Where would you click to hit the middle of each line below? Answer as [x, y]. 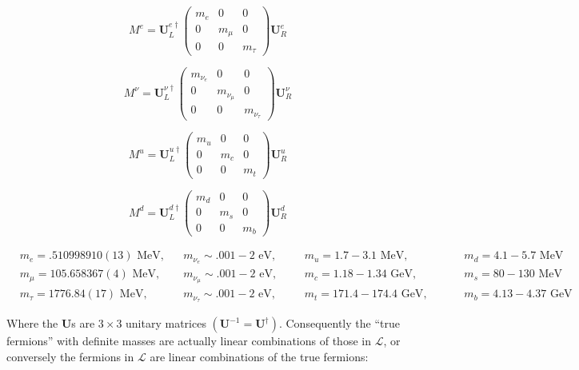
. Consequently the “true [339, 323]
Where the [32, 323]
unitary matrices [166, 323]
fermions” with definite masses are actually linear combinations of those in [189, 341]
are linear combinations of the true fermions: [259, 356]
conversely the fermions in [70, 356]
